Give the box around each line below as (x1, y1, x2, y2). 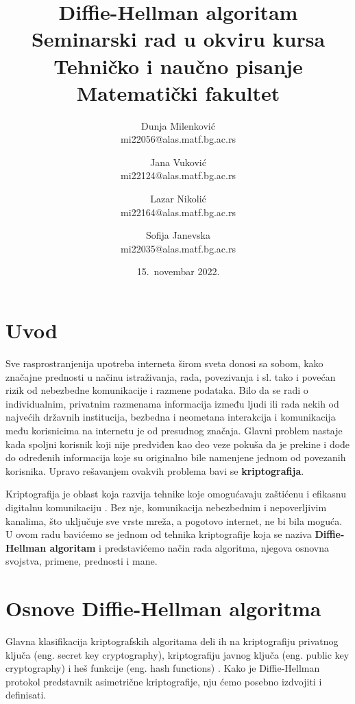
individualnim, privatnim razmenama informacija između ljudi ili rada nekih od (5, 396, 339, 410)
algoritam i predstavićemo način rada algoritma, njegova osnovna (49, 540, 330, 554)
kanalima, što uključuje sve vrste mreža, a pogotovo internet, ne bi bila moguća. (5, 513, 343, 528)
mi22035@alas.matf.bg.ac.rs (121, 241, 236, 255)
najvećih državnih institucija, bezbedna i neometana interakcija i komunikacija (5, 410, 336, 424)
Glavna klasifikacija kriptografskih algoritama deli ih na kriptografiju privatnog (5, 634, 339, 648)
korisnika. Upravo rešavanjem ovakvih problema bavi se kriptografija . (5, 463, 304, 478)
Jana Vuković (150, 154, 206, 169)
